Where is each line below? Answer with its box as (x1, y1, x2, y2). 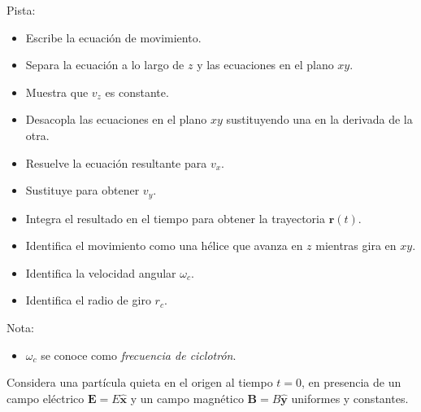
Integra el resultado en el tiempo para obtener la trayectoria (25, 209, 325, 226)
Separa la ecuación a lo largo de (25, 56, 184, 73)
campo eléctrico (7, 389, 85, 406)
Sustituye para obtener (25, 182, 140, 199)
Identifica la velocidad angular (25, 264, 176, 281)
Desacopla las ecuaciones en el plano (25, 111, 207, 128)
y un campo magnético (130, 389, 244, 406)
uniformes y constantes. (291, 389, 409, 406)
